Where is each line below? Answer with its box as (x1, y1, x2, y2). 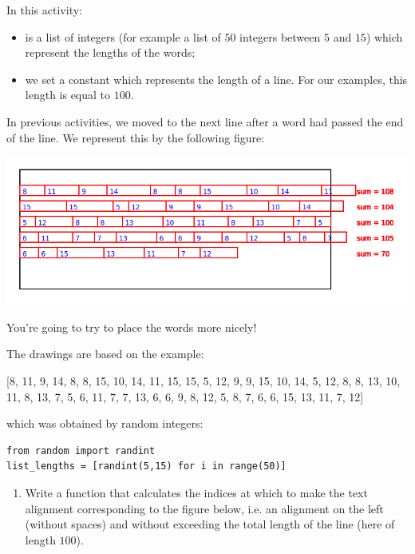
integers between (239, 28, 321, 45)
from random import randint (6, 444, 156, 456)
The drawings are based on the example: (6, 345, 204, 362)
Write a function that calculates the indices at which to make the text (25, 484, 368, 500)
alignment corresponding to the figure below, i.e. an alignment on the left (25, 500, 384, 516)
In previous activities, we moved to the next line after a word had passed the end (6, 113, 404, 130)
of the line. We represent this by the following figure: (6, 129, 265, 145)
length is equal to (25, 86, 111, 103)
